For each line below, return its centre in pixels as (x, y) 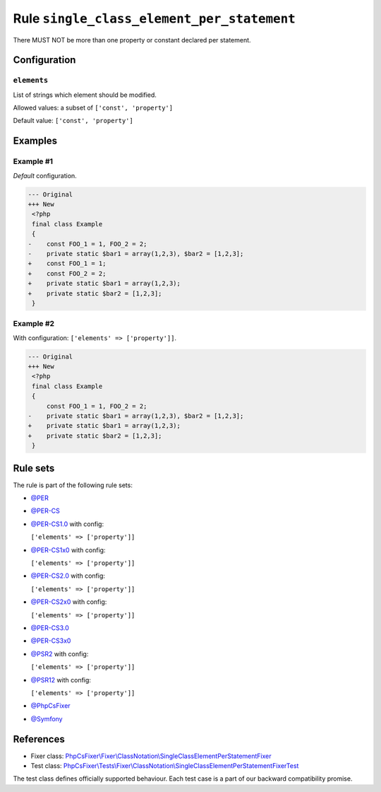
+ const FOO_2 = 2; (67, 273)
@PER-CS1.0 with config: (67, 524)
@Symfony (47, 718)
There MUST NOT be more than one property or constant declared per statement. (132, 40)
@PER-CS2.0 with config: (68, 576)
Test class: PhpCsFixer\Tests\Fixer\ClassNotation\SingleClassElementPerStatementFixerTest (165, 765)
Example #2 (34, 324)
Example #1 (33, 161)
